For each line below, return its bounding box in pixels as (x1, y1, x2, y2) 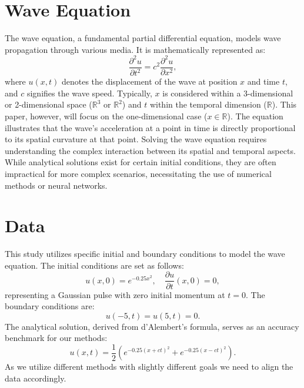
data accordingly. (5, 372, 66, 384)
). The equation (227, 110, 283, 122)
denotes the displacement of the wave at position (61, 75, 238, 88)
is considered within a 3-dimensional (162, 86, 293, 99)
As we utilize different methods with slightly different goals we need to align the (5, 360, 293, 373)
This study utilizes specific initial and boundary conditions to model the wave (5, 247, 285, 260)
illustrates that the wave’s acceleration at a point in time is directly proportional (5, 121, 296, 133)
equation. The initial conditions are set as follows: (5, 259, 184, 271)
